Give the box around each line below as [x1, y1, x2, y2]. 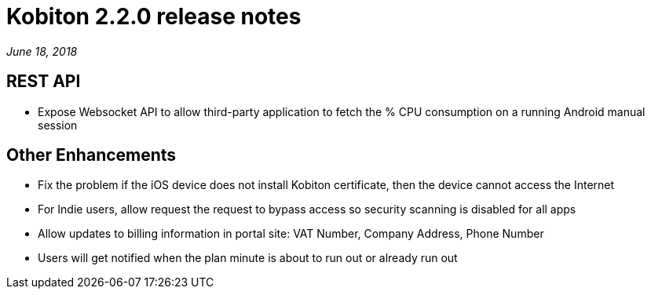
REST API [6, 71, 81, 92]
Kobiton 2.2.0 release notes [6, 3, 302, 30]
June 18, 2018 [6, 44, 78, 58]
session [38, 118, 78, 132]
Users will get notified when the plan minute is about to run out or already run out [38, 251, 458, 265]
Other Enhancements [6, 145, 177, 166]
